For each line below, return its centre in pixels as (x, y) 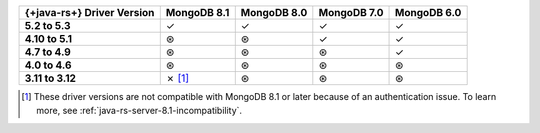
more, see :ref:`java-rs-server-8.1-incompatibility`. (139, 111)
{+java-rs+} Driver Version (89, 12)
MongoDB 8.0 (274, 12)
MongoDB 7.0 (351, 12)
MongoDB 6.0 (428, 12)
